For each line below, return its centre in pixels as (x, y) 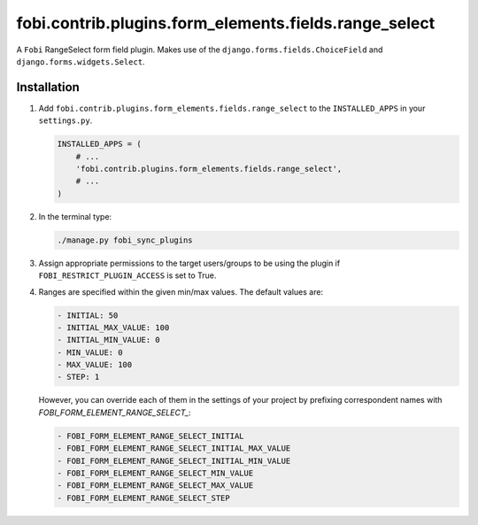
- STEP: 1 (78, 377)
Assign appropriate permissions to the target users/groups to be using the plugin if (189, 263)
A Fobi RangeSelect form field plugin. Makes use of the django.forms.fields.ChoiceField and (200, 50)
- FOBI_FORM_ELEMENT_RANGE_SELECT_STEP (143, 498)
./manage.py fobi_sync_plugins (125, 240)
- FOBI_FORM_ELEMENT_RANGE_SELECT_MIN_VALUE (155, 473)
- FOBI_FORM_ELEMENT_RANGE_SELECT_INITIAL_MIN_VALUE (174, 461)
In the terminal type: (75, 216)
